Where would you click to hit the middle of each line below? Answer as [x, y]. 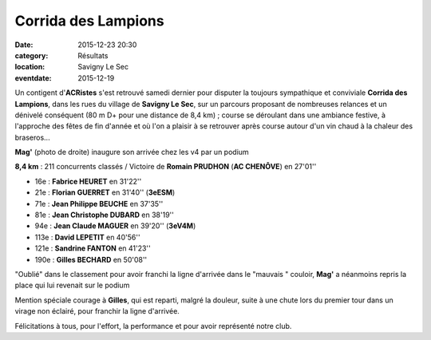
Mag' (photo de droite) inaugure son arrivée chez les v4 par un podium [132, 152]
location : [30, 67]
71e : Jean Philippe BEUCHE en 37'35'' [99, 204]
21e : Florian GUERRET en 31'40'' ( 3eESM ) [105, 192]
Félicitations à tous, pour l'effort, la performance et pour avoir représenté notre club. [153, 326]
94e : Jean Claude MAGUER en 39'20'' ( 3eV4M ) [115, 226]
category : [32, 55]
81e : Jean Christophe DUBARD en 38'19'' [105, 215]
